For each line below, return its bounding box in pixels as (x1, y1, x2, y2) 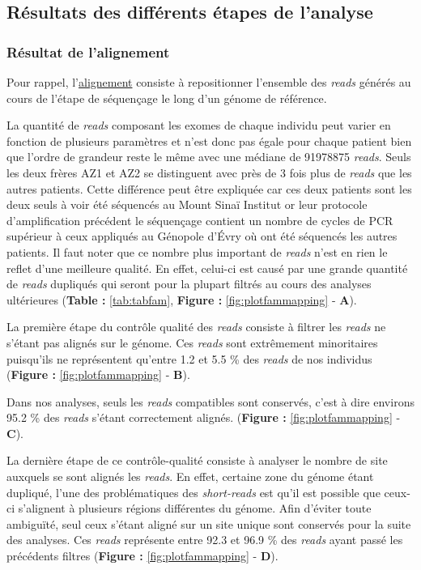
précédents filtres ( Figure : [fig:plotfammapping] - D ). (6, 547, 279, 564)
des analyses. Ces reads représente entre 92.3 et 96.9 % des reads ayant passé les (6, 531, 403, 548)
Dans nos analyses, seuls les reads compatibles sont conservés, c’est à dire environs (6, 393, 415, 410)
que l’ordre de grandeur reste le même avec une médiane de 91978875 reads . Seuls (6, 148, 411, 165)
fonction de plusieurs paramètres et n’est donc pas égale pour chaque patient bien (6, 132, 412, 149)
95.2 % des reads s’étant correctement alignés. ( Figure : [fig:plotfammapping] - (6, 409, 401, 426)
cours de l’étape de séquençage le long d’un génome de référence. (6, 89, 327, 106)
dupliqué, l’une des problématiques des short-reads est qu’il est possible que (6, 483, 381, 500)
